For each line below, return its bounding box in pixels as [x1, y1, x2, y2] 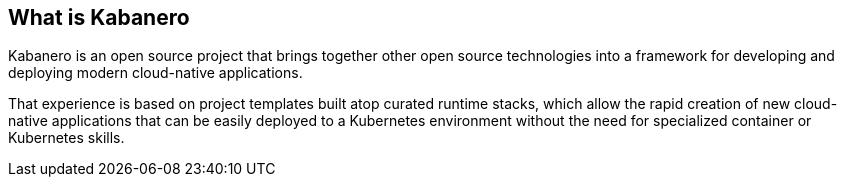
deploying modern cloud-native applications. [8, 64, 303, 82]
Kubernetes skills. [8, 129, 125, 147]
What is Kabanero [8, 5, 190, 30]
